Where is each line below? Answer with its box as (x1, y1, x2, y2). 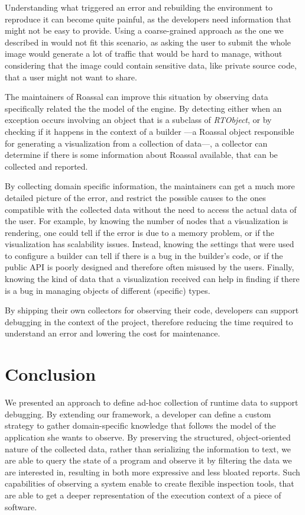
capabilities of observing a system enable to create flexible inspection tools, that (5, 477, 294, 490)
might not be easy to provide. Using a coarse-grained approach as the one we (5, 24, 284, 37)
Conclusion (5, 362, 96, 386)
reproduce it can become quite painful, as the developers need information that (5, 12, 291, 25)
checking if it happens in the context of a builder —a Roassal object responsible (5, 125, 294, 137)
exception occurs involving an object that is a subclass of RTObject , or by (5, 114, 272, 126)
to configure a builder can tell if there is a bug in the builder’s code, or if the (5, 249, 283, 261)
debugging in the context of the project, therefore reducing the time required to (5, 315, 293, 328)
